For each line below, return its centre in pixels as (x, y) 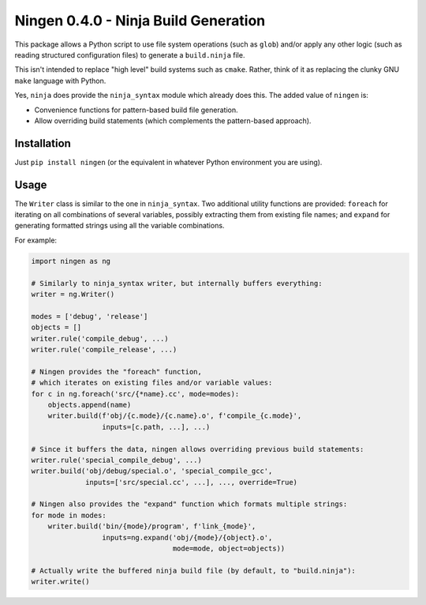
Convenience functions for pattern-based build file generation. (136, 110)
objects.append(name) (90, 404)
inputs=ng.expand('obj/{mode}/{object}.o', (187, 537)
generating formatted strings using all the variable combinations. (120, 226)
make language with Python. (60, 81)
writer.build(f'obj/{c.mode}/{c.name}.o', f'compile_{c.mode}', (175, 416)
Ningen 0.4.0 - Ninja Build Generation (140, 21)
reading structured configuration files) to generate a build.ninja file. (130, 54)
